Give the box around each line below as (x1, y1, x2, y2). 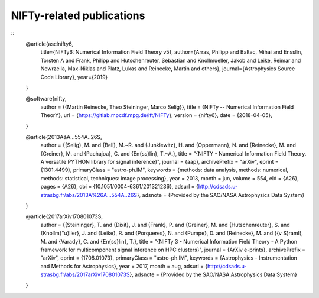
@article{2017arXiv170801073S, (25, 213, 103, 220)
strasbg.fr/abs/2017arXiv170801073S (40, 271, 130, 278)
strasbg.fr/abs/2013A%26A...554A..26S (40, 191, 138, 198)
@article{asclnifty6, (25, 40, 74, 47)
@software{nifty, (25, 95, 67, 102)
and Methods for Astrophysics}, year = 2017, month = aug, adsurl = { (40, 263, 208, 270)
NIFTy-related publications (11, 9, 145, 22)
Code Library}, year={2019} (40, 73, 108, 80)
